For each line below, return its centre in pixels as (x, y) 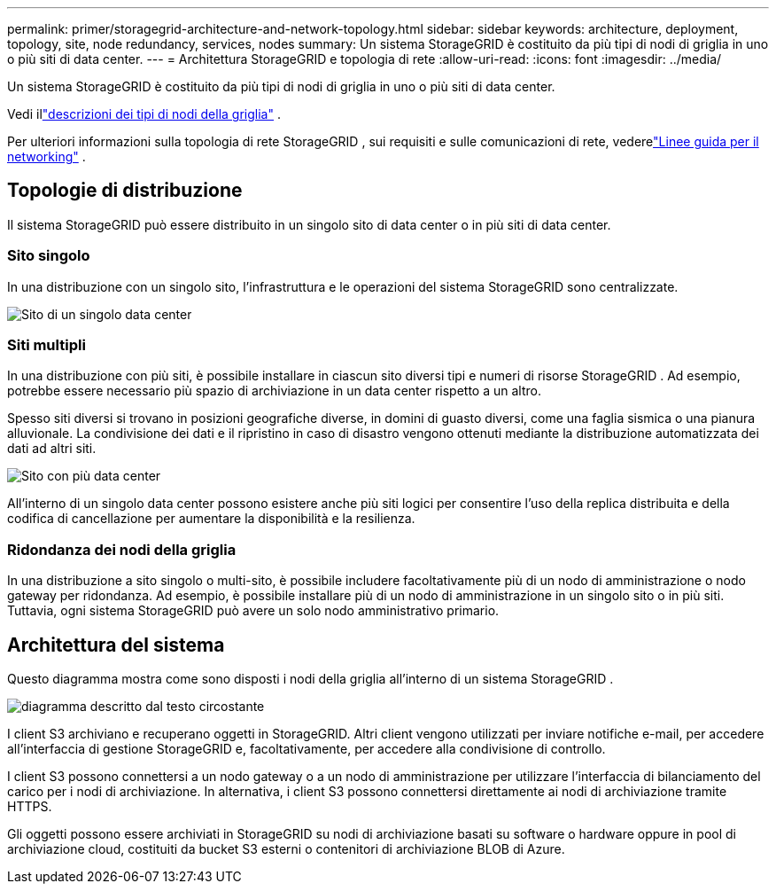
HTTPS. (30, 806)
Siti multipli (47, 344)
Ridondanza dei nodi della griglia (122, 549)
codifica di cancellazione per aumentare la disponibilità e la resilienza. (211, 519)
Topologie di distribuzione (125, 191)
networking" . (47, 156)
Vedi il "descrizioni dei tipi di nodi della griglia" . (144, 114)
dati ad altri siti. (52, 449)
